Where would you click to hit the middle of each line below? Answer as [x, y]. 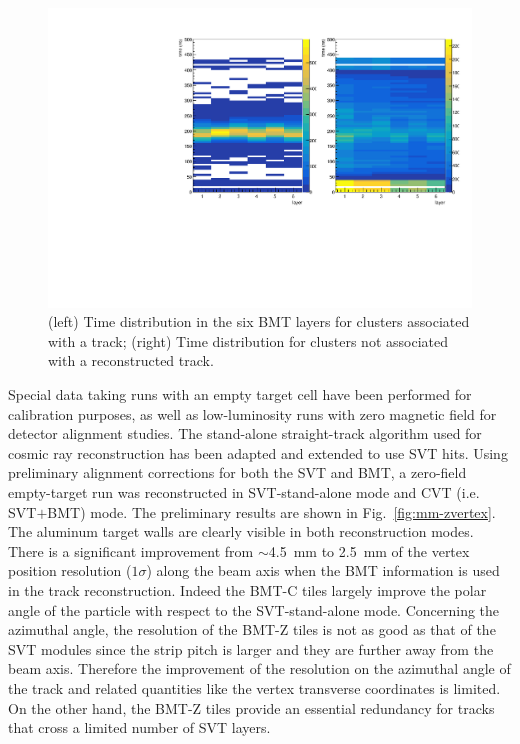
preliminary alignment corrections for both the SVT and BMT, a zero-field [237, 472]
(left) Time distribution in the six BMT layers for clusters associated [259, 321]
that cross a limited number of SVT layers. [139, 727]
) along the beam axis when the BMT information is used [323, 570]
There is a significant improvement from [131, 550]
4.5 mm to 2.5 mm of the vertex [369, 550]
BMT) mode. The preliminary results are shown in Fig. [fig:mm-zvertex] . [271, 511]
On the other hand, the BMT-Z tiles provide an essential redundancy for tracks [251, 707]
